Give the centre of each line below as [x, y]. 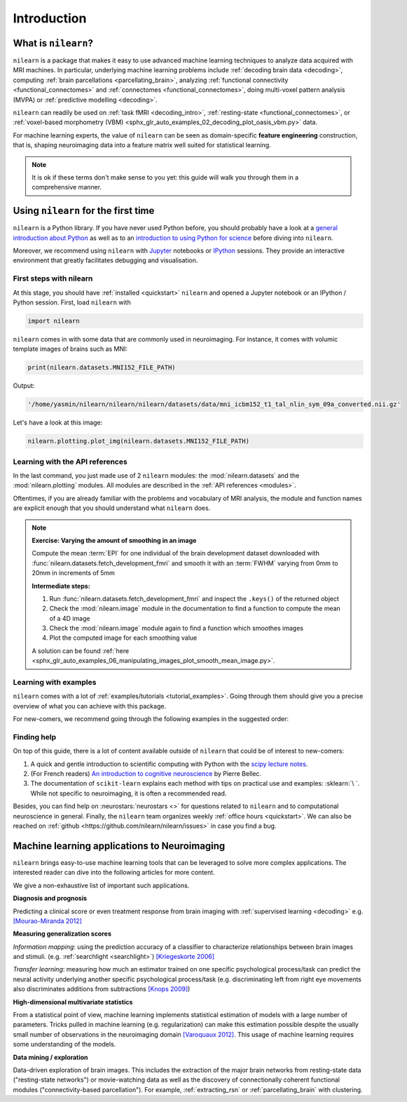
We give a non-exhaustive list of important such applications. [101, 885]
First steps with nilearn [53, 278]
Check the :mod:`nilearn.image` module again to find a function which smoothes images [177, 629]
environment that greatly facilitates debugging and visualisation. [105, 260]
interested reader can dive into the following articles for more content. [114, 873]
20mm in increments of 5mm [74, 573]
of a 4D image [70, 618]
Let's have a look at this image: [58, 423]
